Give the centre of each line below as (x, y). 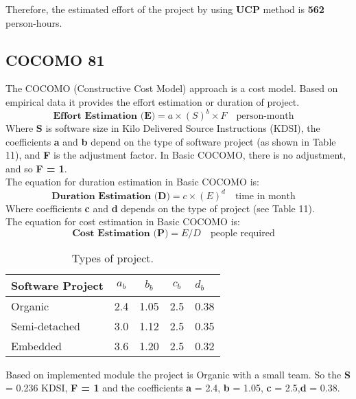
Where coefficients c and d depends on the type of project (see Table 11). (160, 208)
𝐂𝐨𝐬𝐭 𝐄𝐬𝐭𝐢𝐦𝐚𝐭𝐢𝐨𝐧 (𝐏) (120, 233)
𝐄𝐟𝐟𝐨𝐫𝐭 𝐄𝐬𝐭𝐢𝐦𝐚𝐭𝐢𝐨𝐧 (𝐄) (104, 116)
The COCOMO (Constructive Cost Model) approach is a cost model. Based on (172, 88)
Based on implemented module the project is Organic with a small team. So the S (178, 374)
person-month (265, 116)
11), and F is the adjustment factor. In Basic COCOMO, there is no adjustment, (176, 155)
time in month (265, 196)
